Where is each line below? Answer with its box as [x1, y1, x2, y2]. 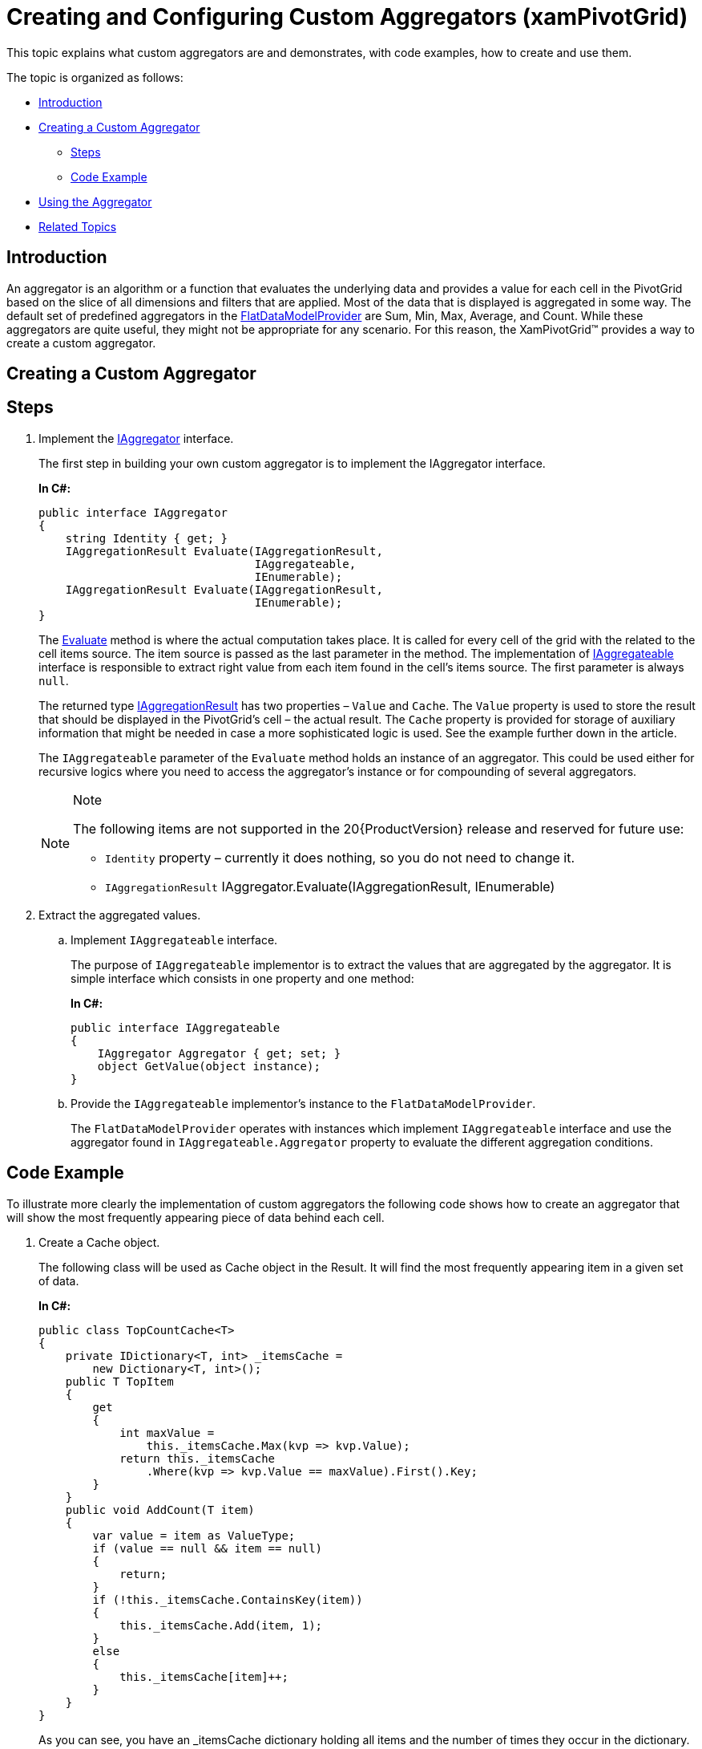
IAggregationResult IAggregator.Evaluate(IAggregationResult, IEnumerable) [105, 878, 555, 895]
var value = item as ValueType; [92, 1528, 296, 1542]
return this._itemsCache [119, 1451, 276, 1465]
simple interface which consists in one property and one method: [71, 971, 414, 985]
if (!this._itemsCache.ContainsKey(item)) [92, 1593, 363, 1606]
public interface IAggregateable [71, 1021, 280, 1034]
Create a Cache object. [38, 1235, 160, 1249]
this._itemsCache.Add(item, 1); [119, 1618, 323, 1632]
